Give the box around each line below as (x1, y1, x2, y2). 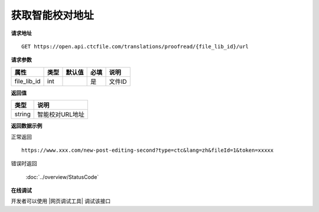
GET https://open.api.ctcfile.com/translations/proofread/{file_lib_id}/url (21, 43, 249, 50)
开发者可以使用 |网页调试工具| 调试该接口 (11, 198, 111, 205)
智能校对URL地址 (37, 110, 85, 119)
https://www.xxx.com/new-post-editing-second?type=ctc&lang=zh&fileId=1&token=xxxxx (21, 146, 274, 154)
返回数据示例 (11, 122, 43, 129)
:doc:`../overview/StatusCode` (25, 173, 99, 180)
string (14, 110, 31, 118)
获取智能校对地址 (11, 9, 95, 22)
